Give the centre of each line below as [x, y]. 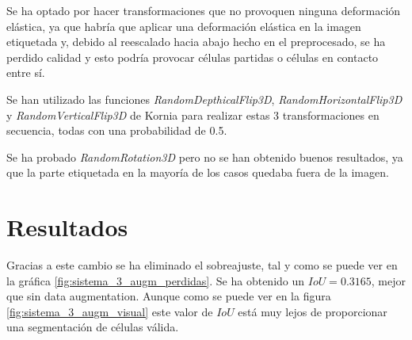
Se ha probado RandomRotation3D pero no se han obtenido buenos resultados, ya [205, 157]
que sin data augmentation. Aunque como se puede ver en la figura [169, 296]
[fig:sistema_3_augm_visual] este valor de [110, 311]
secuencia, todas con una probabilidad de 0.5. [117, 130]
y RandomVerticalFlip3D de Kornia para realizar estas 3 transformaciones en [193, 115]
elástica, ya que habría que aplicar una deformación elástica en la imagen [184, 26]
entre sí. [26, 73]
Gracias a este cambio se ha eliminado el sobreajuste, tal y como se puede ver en [202, 265]
